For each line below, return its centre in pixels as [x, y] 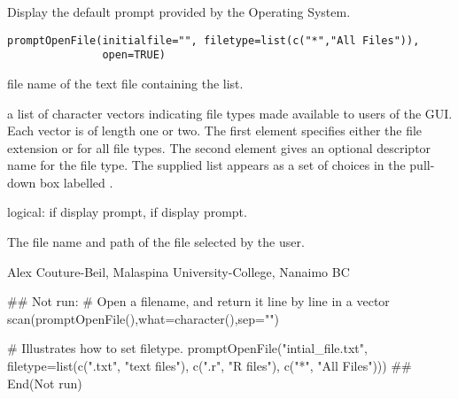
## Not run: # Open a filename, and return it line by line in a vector [198, 301]
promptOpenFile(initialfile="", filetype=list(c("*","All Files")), [213, 40]
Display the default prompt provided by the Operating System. [179, 12]
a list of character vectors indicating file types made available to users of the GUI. [230, 113]
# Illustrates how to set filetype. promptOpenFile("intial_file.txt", [187, 348]
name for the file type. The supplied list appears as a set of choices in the [206, 165]
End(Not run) [45, 383]
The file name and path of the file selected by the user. [156, 242]
